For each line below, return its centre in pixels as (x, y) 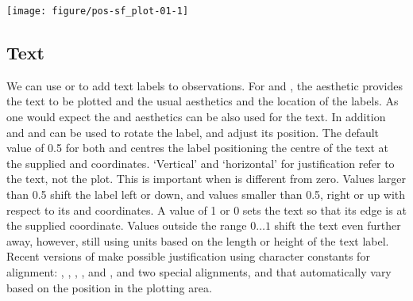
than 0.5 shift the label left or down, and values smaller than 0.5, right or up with (206, 194)
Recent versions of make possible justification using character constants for (188, 256)
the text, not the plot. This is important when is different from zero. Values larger (206, 179)
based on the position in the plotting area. (109, 287)
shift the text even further (338, 225)
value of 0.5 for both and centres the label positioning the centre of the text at (197, 148)
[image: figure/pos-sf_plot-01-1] (98, 11)
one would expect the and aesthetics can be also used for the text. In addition (196, 117)
